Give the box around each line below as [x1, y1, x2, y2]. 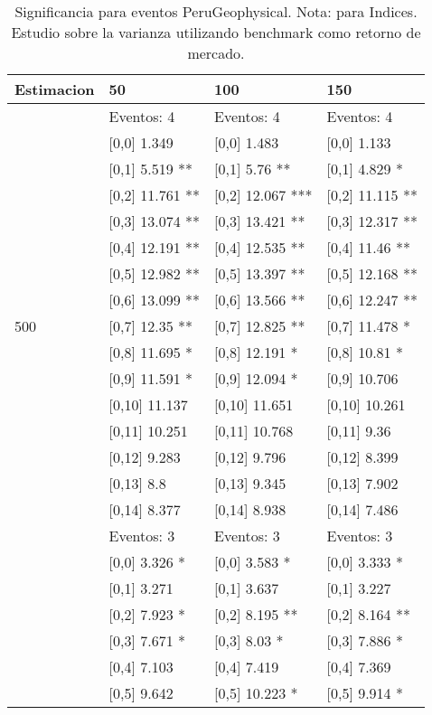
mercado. [187, 42, 245, 63]
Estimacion [14, 79, 95, 99]
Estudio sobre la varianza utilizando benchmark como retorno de [11, 22, 421, 42]
